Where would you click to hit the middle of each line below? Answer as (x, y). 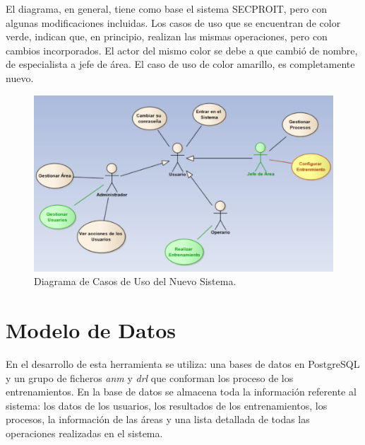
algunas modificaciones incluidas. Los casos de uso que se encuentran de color (173, 22)
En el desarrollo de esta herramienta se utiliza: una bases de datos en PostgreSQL (183, 363)
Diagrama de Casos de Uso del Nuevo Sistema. (135, 281)
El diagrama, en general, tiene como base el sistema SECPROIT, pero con (166, 8)
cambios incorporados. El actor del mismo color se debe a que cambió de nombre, (182, 50)
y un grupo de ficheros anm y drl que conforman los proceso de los (150, 377)
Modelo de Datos (91, 330)
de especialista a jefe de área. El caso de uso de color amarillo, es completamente (180, 64)
